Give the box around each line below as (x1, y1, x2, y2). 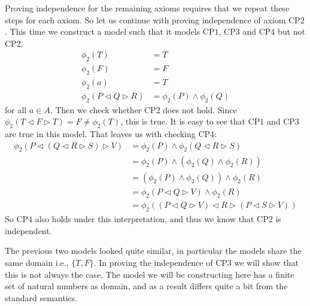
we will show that (234, 256, 299, 268)
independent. (5, 224, 52, 237)
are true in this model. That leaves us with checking (5, 128, 196, 140)
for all (5, 103, 27, 116)
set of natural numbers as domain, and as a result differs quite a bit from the (5, 280, 288, 292)
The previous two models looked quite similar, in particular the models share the (5, 244, 302, 257)
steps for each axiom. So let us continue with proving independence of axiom (5, 13, 286, 26)
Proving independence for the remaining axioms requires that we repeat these (5, 2, 290, 14)
